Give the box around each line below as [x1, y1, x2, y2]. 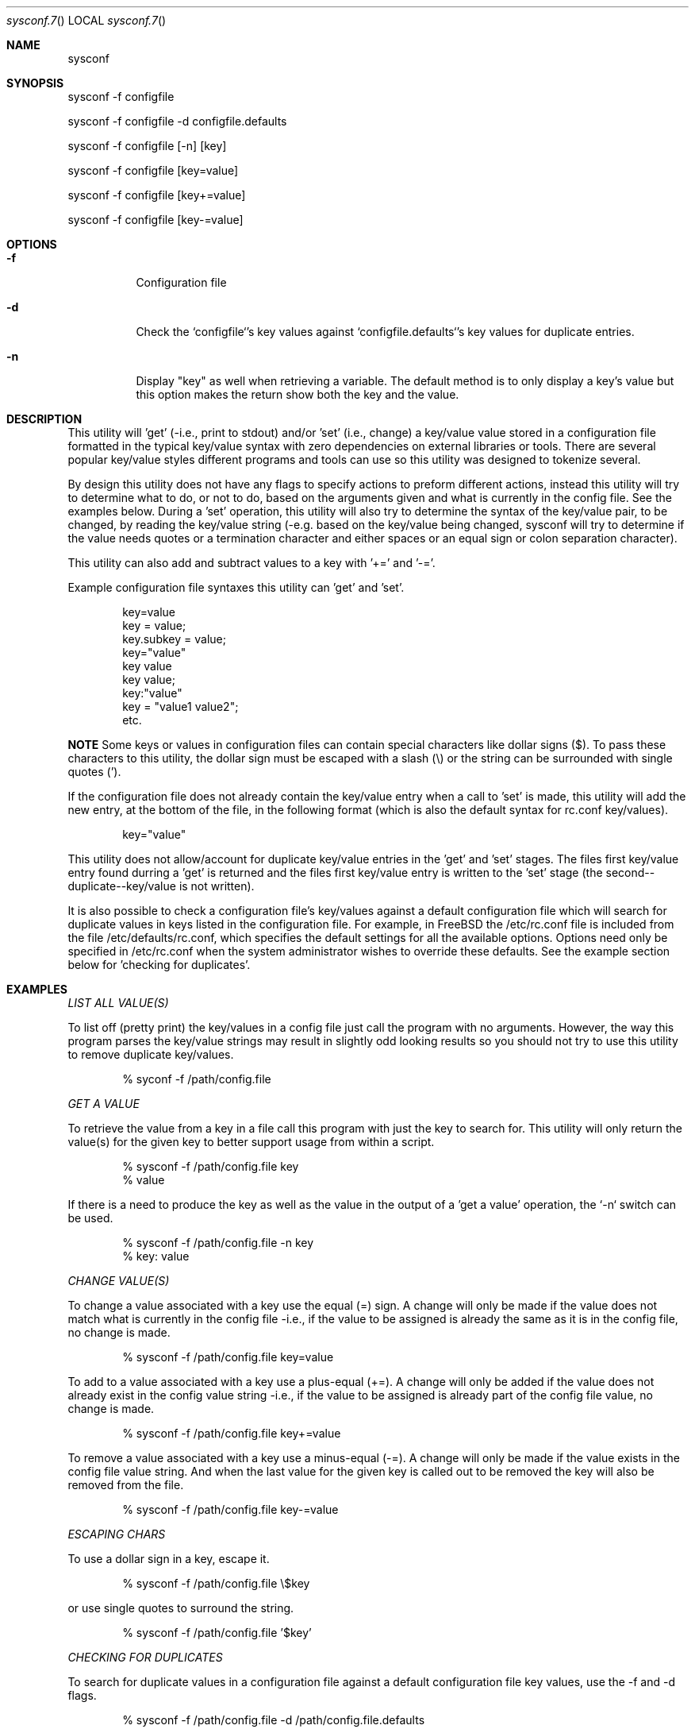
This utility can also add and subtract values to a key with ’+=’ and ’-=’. [67, 556, 436, 569]
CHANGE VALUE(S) [67, 1274, 170, 1287]
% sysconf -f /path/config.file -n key [122, 1236, 314, 1249]
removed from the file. [67, 1478, 184, 1492]
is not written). [179, 879, 255, 893]
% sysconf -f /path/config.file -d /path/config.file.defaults [122, 1713, 425, 1727]
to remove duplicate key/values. [67, 1048, 234, 1061]
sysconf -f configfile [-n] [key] [67, 139, 227, 152]
